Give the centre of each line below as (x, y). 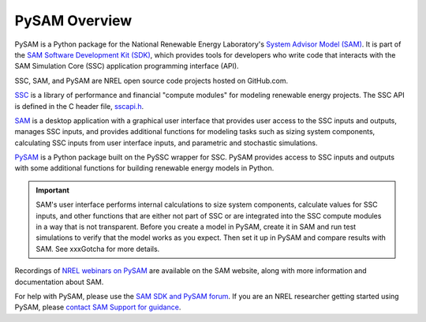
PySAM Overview (73, 21)
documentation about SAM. (59, 282)
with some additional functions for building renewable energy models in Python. (144, 168)
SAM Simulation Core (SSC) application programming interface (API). (127, 66)
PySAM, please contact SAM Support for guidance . (98, 307)
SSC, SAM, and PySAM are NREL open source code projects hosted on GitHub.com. (151, 80)
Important (53, 190)
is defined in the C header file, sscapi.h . (79, 106)
